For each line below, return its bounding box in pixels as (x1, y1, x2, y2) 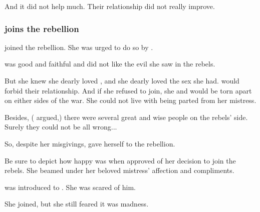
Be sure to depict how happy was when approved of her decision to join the (5, 155, 236, 165)
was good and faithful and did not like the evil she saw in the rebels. (5, 58, 215, 69)
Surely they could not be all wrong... (5, 121, 117, 132)
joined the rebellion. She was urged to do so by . (5, 41, 153, 52)
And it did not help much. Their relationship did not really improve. (5, 1, 215, 11)
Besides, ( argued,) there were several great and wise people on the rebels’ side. (5, 111, 248, 122)
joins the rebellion (5, 22, 79, 34)
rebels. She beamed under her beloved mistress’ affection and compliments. (5, 165, 234, 175)
